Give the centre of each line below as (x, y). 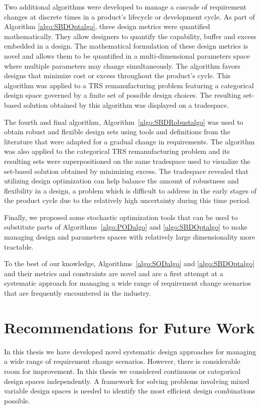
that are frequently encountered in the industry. (78, 293)
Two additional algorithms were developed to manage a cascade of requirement (125, 7)
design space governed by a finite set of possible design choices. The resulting (122, 95)
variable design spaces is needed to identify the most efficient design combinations (130, 391)
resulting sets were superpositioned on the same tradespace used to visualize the (127, 161)
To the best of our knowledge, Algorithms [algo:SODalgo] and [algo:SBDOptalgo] (129, 263)
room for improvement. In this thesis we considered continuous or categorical (122, 371)
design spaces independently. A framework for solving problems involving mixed (127, 381)
